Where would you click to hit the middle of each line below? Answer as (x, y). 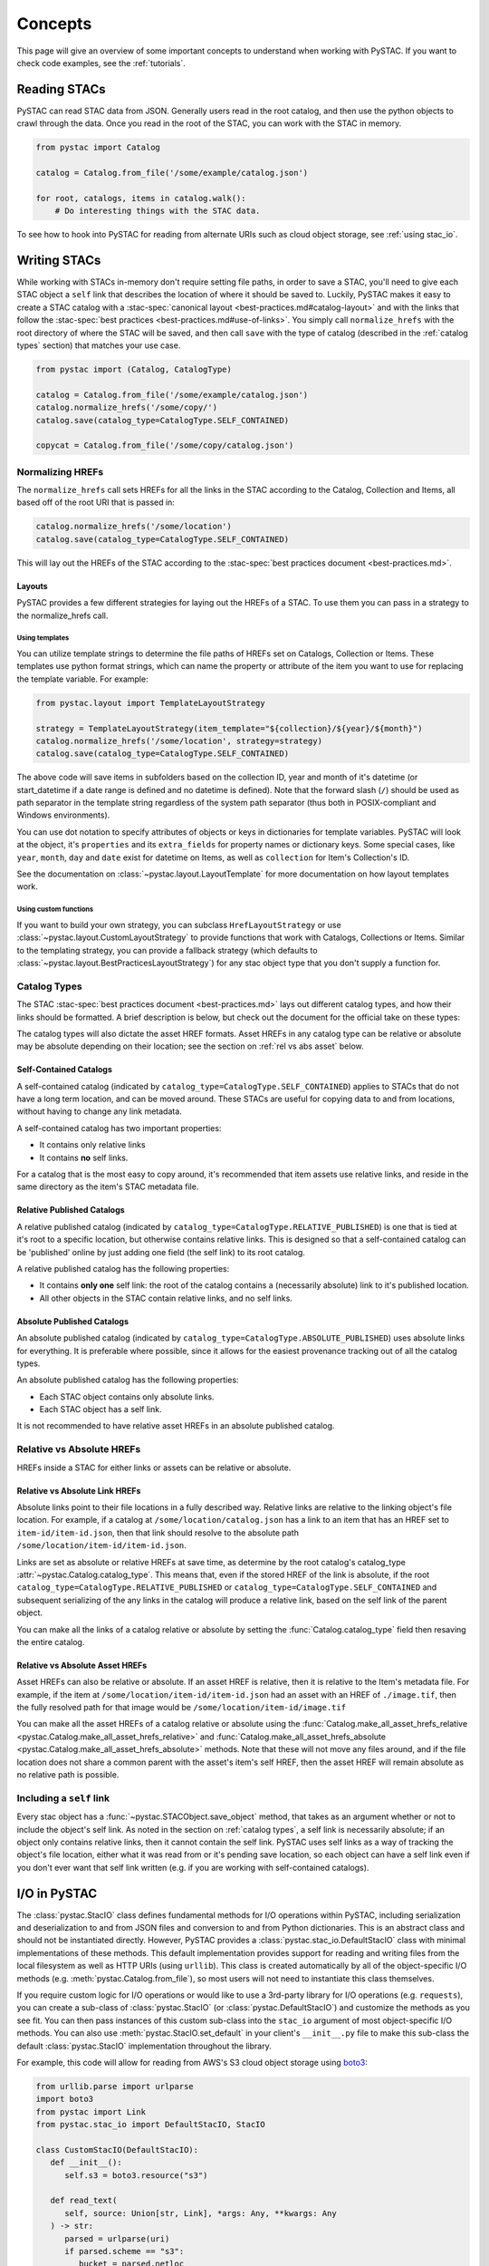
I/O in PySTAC (57, 1893)
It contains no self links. (84, 1157)
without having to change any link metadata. (100, 1111)
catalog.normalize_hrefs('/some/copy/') (126, 407)
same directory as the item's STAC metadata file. (108, 1186)
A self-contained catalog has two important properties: (119, 1128)
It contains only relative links (92, 1145)
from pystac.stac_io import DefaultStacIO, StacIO (151, 2125)
